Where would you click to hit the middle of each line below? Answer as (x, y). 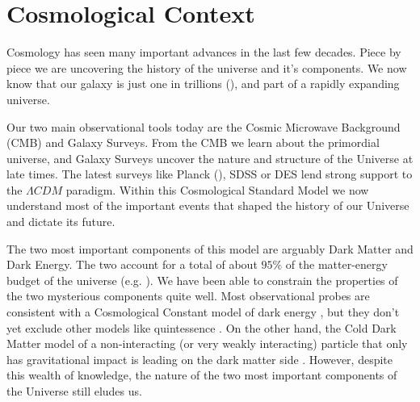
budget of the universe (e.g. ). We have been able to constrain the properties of (202, 280)
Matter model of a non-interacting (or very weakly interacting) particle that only (207, 343)
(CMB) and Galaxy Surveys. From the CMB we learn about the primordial (193, 142)
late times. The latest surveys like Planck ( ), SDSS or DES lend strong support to (210, 174)
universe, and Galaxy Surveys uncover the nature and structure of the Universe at (210, 158)
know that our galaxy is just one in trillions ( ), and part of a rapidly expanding (203, 84)
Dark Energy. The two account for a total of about (132, 264)
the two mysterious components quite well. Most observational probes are (188, 296)
